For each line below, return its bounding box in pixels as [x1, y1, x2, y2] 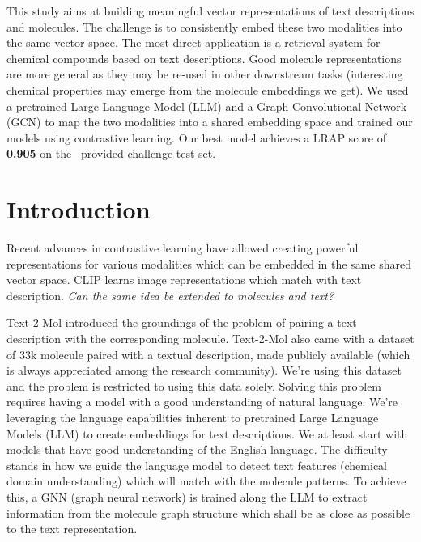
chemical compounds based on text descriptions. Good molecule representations [6, 49, 402, 66]
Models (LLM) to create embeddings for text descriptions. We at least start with [6, 425, 408, 442]
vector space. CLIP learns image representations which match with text [6, 271, 362, 288]
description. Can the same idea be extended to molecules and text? [6, 286, 334, 303]
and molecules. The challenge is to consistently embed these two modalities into [6, 18, 402, 35]
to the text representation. [6, 520, 138, 537]
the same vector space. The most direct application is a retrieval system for [6, 34, 381, 51]
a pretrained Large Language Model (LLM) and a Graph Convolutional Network [6, 97, 407, 114]
